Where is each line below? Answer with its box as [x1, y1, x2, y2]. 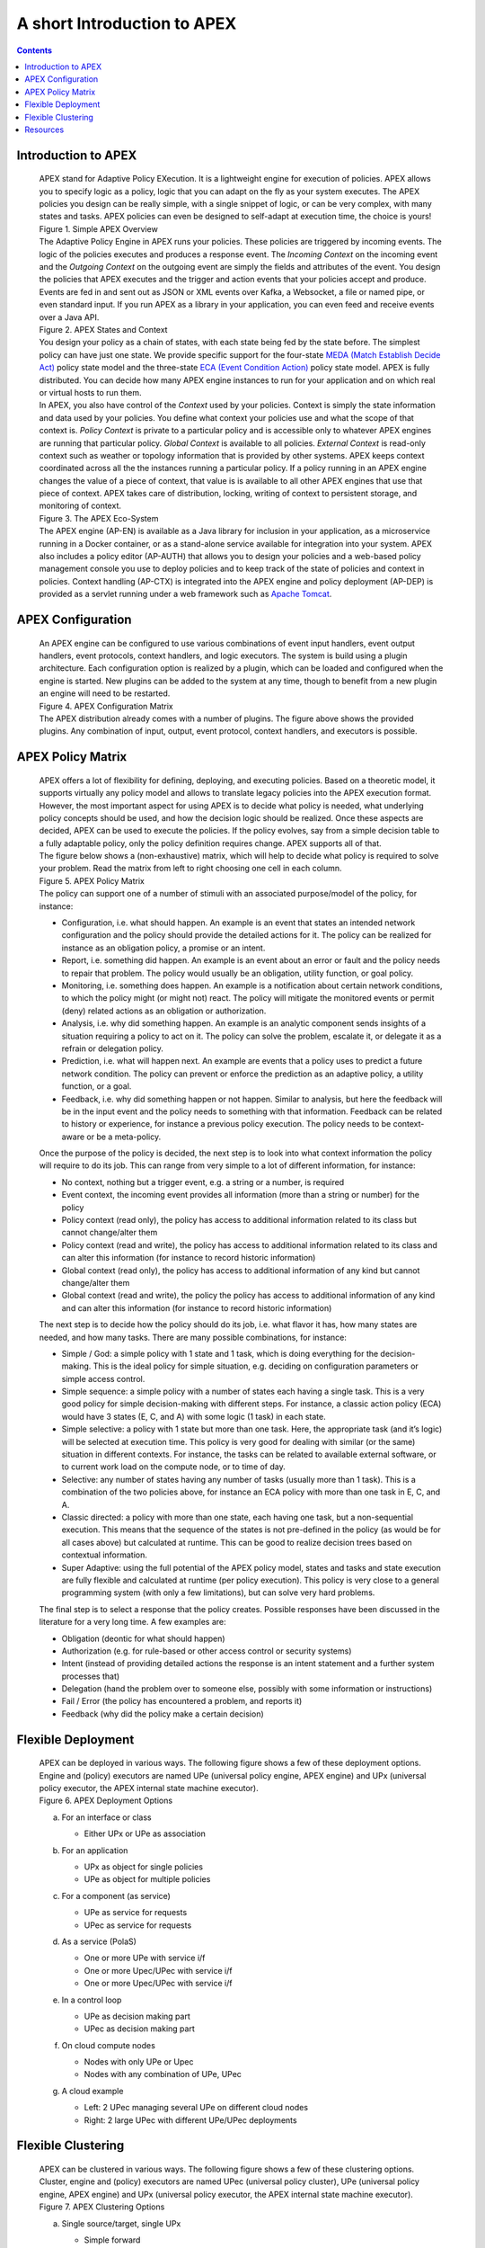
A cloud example [61, 2085, 124, 2096]
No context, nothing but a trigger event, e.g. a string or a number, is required [61, 1176, 345, 1187]
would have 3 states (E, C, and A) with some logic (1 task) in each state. [61, 1411, 327, 1422]
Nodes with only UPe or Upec [84, 2056, 194, 2067]
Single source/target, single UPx [61, 2217, 181, 2229]
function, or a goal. [61, 1081, 132, 1092]
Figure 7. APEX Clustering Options [39, 2201, 165, 2212]
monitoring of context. [39, 500, 121, 512]
